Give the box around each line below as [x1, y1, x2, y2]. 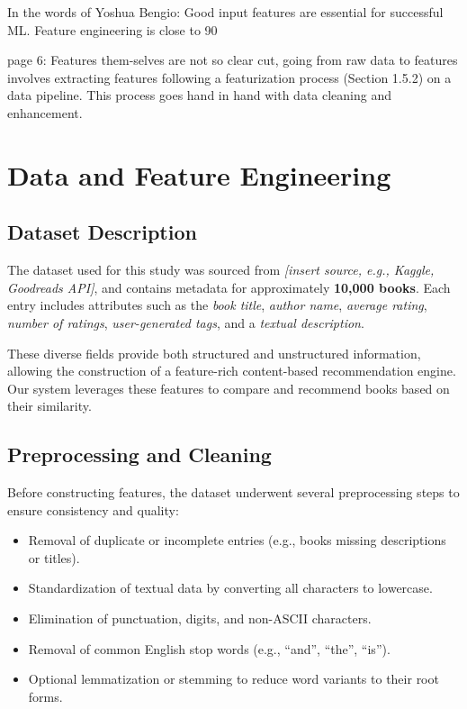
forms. [28, 686, 63, 705]
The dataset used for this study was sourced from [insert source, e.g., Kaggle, [7, 260, 435, 279]
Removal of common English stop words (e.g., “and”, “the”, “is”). [28, 639, 391, 658]
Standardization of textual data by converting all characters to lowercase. [28, 578, 433, 597]
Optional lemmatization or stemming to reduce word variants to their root [28, 669, 439, 688]
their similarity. [7, 396, 92, 415]
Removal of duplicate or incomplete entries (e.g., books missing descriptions [28, 531, 446, 550]
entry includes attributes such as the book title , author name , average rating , [7, 295, 427, 314]
